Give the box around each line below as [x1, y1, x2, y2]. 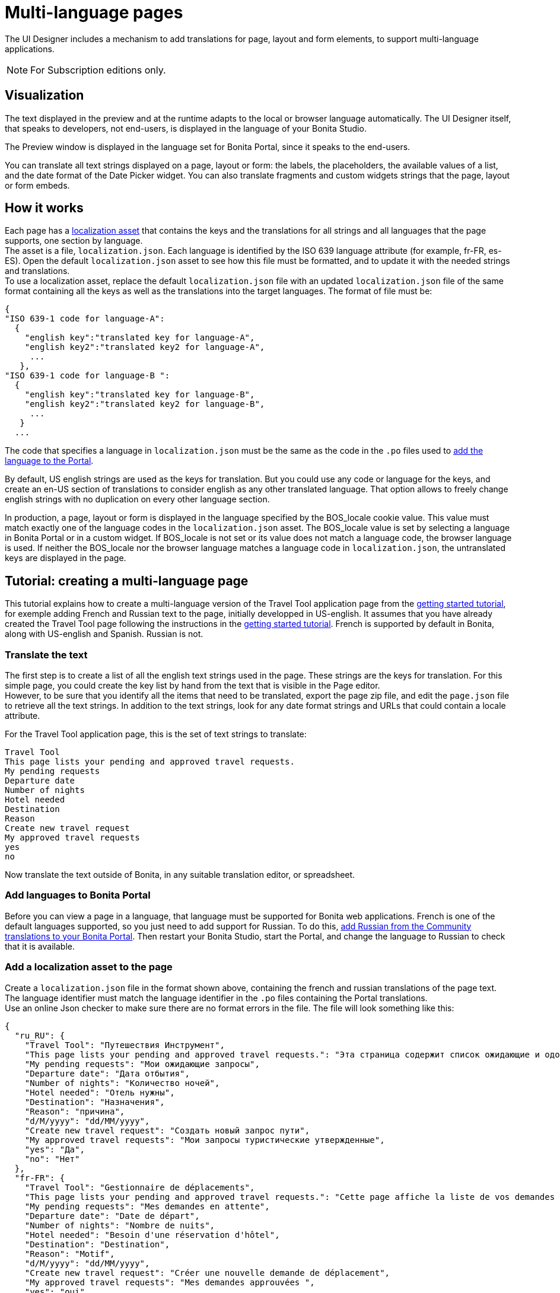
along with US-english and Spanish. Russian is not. [5, 629, 203, 639]
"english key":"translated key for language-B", [24, 390, 255, 400]
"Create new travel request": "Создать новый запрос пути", [24, 1125, 310, 1135]
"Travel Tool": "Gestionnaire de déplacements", [24, 1182, 255, 1192]
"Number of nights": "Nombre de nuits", [24, 1220, 215, 1230]
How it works [5, 200, 84, 216]
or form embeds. [5, 180, 70, 190]
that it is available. [5, 941, 75, 951]
